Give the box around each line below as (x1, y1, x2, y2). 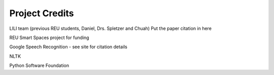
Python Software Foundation (9, 62, 70, 68)
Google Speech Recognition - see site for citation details (9, 44, 128, 50)
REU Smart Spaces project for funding (9, 34, 89, 41)
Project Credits (9, 8, 74, 19)
